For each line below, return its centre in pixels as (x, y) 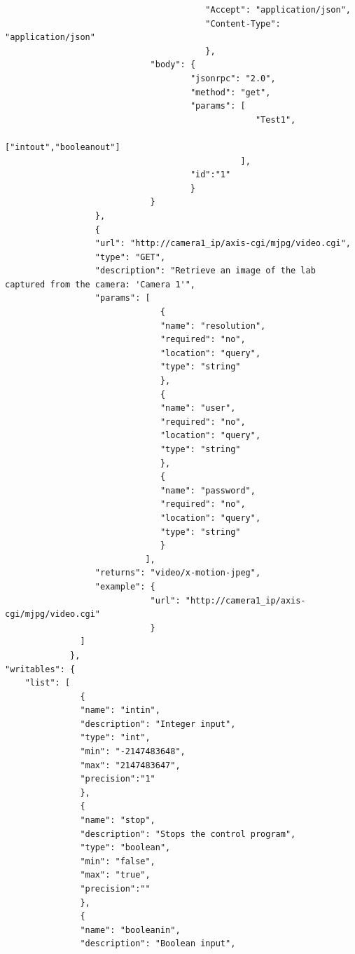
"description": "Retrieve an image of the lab (205, 271)
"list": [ (48, 683)
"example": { (125, 586)
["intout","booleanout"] (63, 147)
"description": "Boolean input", (158, 944)
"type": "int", (115, 738)
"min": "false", (118, 861)
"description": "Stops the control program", (188, 834)
